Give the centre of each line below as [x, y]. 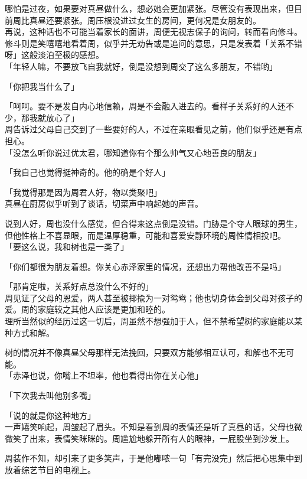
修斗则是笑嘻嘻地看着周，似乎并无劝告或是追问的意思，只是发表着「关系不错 [153, 43]
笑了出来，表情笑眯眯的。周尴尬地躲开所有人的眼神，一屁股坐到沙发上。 [153, 438]
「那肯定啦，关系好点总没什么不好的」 [79, 286]
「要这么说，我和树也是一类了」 [67, 247]
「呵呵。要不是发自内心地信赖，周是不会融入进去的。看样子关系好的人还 [145, 106]
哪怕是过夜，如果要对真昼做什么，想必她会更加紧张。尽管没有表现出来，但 [149, 8]
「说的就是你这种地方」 [50, 415]
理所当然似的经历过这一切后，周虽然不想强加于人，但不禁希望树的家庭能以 [149, 321]
